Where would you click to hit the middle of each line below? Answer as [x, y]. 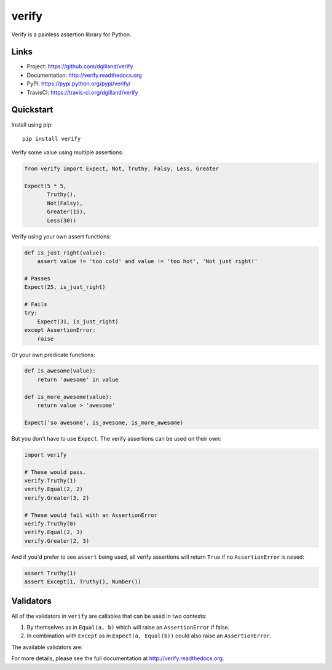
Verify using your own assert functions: [61, 236]
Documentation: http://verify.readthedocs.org [85, 75]
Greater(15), [66, 212]
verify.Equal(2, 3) [53, 532]
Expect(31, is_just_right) [78, 321]
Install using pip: [32, 124]
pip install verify [52, 139]
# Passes [38, 278]
